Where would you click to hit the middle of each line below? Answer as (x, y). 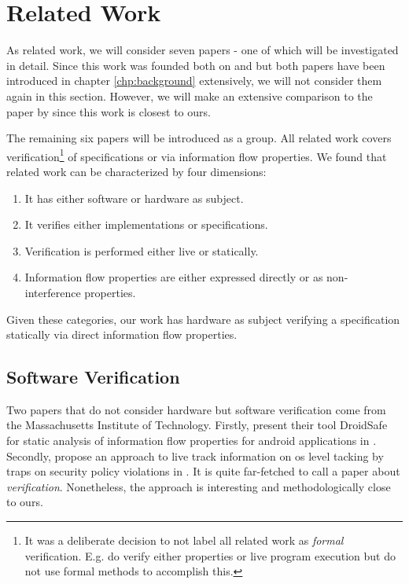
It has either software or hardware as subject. (134, 198)
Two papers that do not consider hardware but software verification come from (196, 409)
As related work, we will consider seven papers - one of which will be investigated (203, 50)
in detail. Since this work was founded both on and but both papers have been (196, 65)
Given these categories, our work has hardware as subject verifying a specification (203, 319)
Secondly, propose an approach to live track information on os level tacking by (195, 455)
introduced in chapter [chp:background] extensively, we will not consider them (194, 81)
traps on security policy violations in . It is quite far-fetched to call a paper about (203, 471)
